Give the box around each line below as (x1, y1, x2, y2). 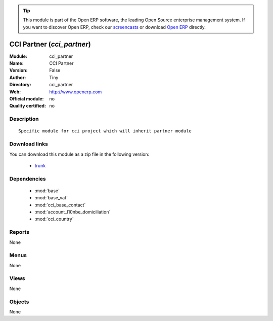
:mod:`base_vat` (34, 195, 68, 201)
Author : (9, 74, 26, 81)
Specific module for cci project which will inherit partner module (18, 128, 192, 134)
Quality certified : (9, 103, 47, 109)
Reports (9, 229, 30, 236)
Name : (9, 60, 24, 66)
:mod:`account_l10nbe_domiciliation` (34, 209, 111, 215)
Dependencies (9, 175, 47, 182)
